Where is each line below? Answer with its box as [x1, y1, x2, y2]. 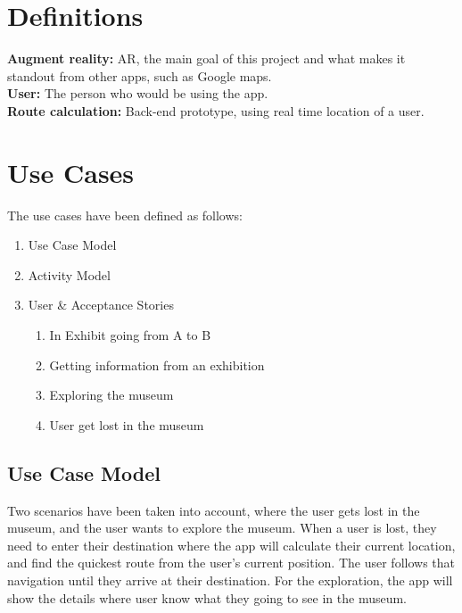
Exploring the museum [49, 385, 174, 404]
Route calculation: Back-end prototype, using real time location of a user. [7, 101, 425, 120]
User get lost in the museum [49, 415, 204, 434]
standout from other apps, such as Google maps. [7, 66, 272, 85]
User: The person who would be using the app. [7, 84, 268, 103]
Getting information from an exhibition [49, 355, 265, 374]
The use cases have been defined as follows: [7, 205, 243, 224]
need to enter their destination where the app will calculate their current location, [7, 535, 456, 554]
